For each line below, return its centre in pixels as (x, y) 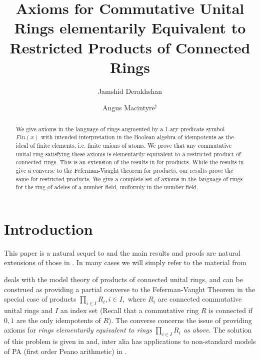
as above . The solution (217, 330)
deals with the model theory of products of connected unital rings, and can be (123, 279)
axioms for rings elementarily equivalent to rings (78, 330)
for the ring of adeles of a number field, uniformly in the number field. (107, 187)
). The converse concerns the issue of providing (180, 320)
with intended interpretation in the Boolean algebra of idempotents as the (137, 137)
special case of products (40, 299)
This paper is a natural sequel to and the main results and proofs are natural (122, 252)
